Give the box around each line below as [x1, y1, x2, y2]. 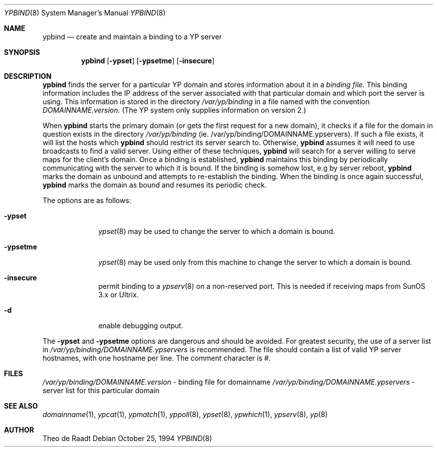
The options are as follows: [42, 196, 131, 205]
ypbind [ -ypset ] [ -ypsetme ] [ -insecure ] [81, 56, 215, 65]
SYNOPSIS [4, 48, 40, 56]
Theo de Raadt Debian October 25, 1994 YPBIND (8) [42, 434, 212, 443]
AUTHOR [4, 426, 34, 434]
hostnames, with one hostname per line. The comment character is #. [42, 354, 271, 362]
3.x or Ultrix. [98, 290, 139, 299]
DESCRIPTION [4, 72, 52, 80]
